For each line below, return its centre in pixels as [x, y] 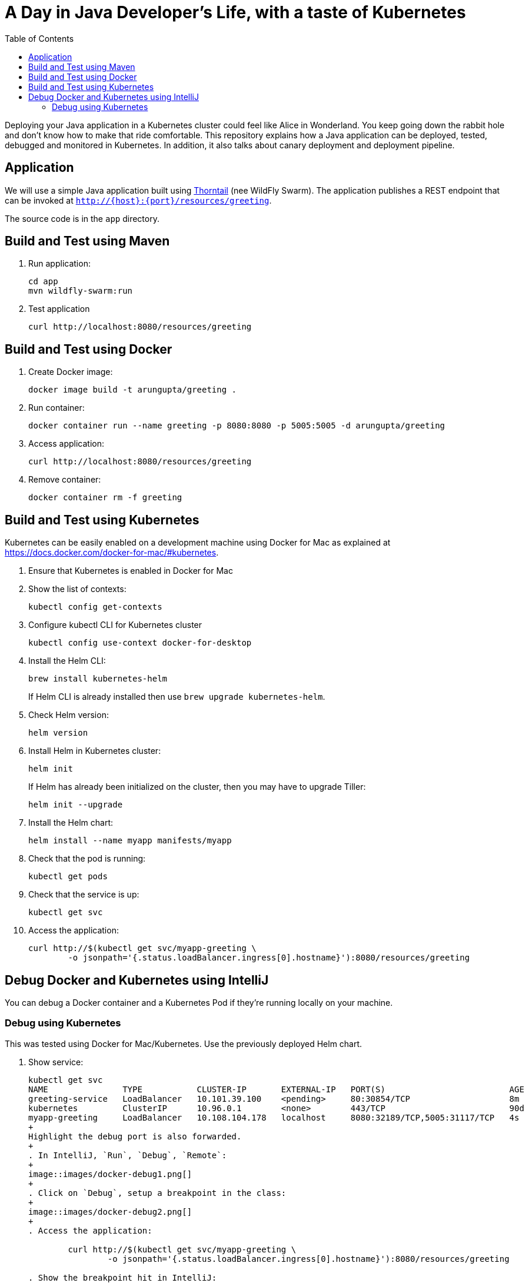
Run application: [59, 264]
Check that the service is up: [84, 895]
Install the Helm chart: [71, 823]
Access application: [66, 444]
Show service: [56, 1062]
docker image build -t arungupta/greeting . [133, 390]
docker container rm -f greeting [105, 498]
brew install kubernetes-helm [98, 679]
